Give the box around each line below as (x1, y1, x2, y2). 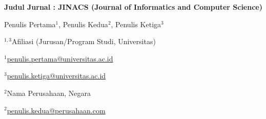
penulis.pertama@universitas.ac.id (7, 53, 113, 64)
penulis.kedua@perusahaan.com (7, 105, 106, 115)
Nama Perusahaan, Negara (7, 87, 91, 98)
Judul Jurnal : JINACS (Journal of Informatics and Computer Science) (4, 2, 262, 12)
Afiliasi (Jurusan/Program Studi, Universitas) (11, 36, 156, 47)
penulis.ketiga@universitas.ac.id (7, 70, 106, 81)
